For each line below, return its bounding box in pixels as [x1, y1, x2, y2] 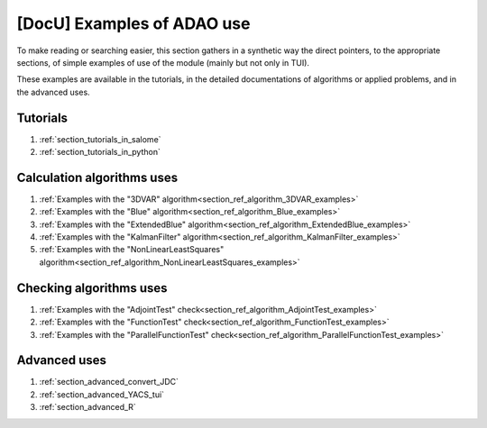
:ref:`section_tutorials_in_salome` [39, 133, 161, 144]
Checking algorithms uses [16, 280, 168, 296]
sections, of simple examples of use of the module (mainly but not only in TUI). [16, 57, 310, 68]
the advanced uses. [16, 87, 90, 97]
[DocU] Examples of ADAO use [16, 14, 251, 33]
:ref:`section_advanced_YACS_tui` [39, 388, 165, 400]
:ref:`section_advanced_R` [39, 402, 137, 413]
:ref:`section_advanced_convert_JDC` [39, 377, 179, 387]
